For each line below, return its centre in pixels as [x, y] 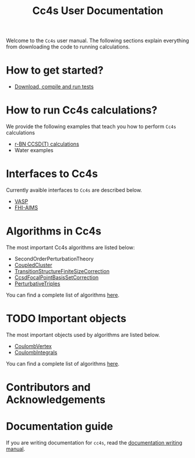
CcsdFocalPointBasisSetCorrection [56, 277]
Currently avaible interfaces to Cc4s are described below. [74, 190]
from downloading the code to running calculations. [68, 47]
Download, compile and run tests [54, 87]
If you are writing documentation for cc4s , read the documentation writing [94, 442]
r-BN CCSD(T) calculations [47, 144]
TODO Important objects [66, 318]
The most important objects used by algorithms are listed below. [83, 335]
